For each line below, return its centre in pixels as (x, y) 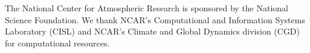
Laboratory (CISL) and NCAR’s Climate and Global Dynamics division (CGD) (153, 31)
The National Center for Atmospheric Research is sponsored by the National (147, 8)
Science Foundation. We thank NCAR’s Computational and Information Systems (155, 19)
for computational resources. (57, 43)
